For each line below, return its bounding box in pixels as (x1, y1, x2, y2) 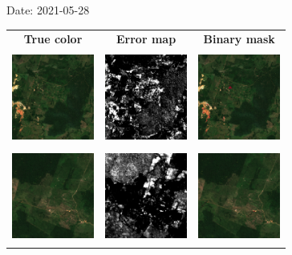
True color (23, 30, 83, 47)
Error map (116, 30, 176, 47)
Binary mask (203, 30, 275, 47)
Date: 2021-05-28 (6, 2, 90, 18)
